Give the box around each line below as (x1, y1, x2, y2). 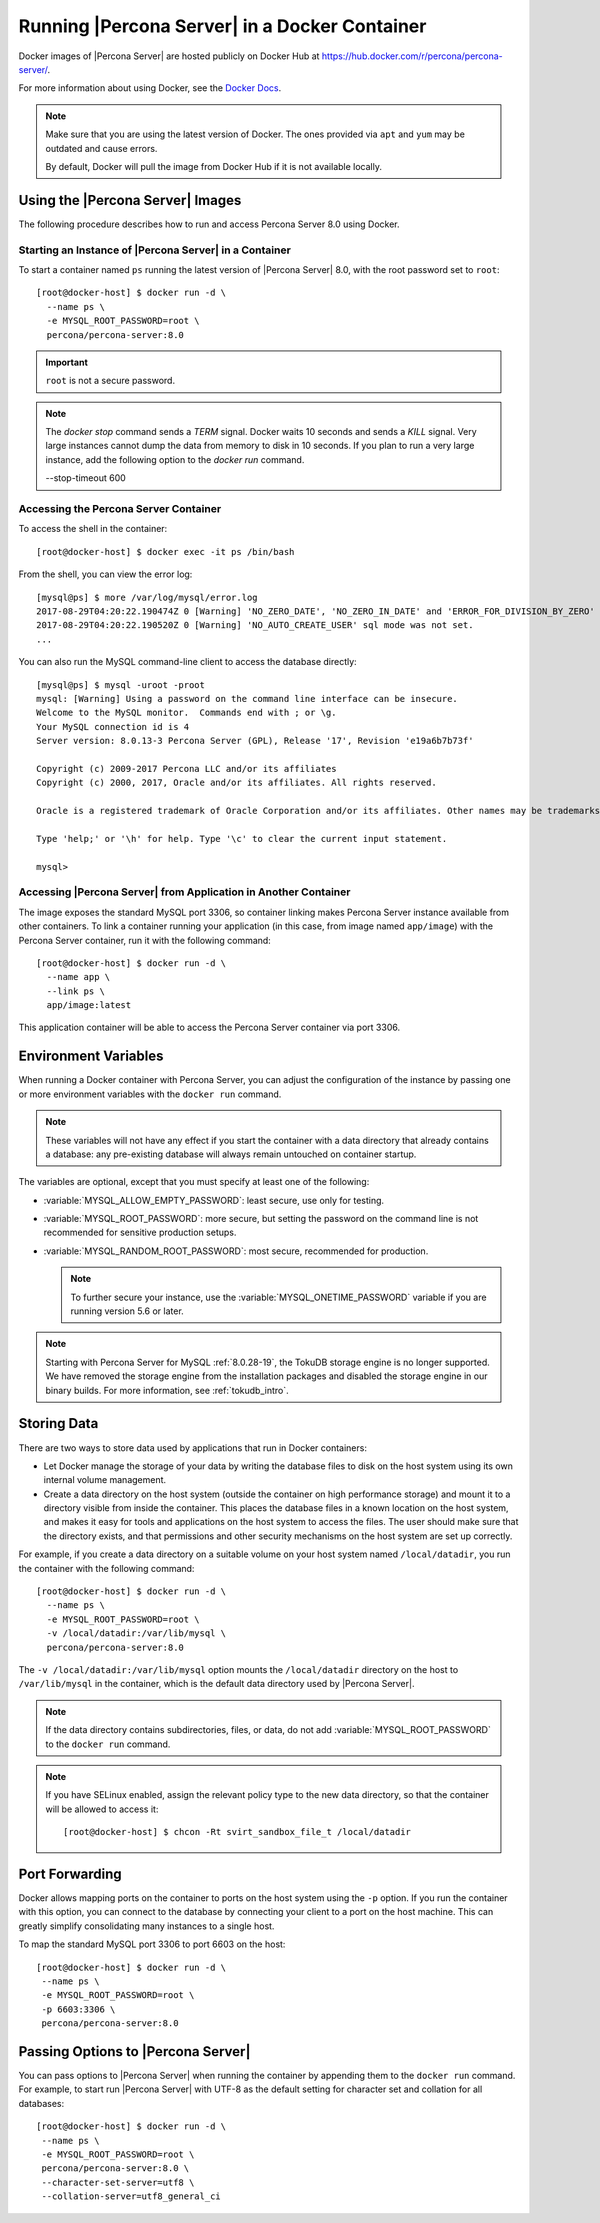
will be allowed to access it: (45, 1803, 159, 1815)
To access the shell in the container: (18, 523, 168, 535)
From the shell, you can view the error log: (18, 568, 193, 580)
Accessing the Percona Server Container (18, 502, 222, 515)
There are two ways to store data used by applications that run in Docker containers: (18, 1441, 367, 1454)
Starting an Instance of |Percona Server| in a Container (18, 243, 292, 257)
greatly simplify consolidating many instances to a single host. (18, 1920, 275, 1932)
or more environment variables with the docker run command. (18, 1088, 282, 1100)
